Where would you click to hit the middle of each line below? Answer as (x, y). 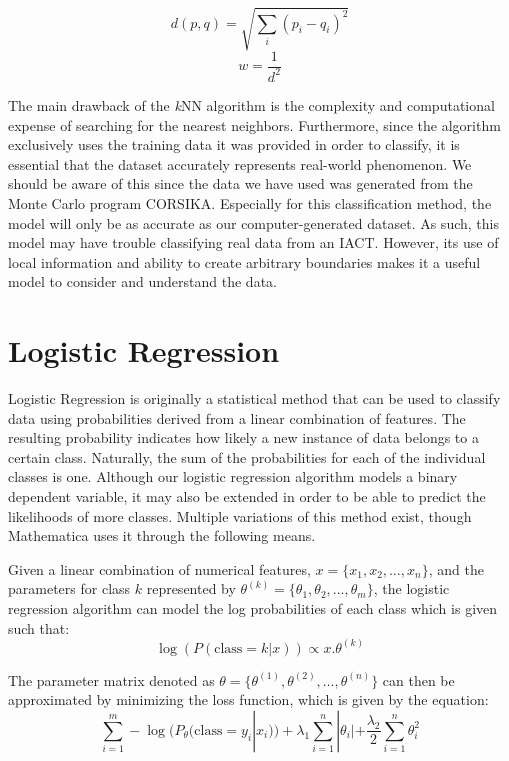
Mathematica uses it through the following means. (162, 535)
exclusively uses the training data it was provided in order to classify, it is (234, 144)
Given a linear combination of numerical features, (159, 568)
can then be (418, 679)
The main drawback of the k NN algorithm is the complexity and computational (251, 104)
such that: (39, 627)
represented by (191, 588)
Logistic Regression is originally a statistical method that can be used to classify (254, 398)
